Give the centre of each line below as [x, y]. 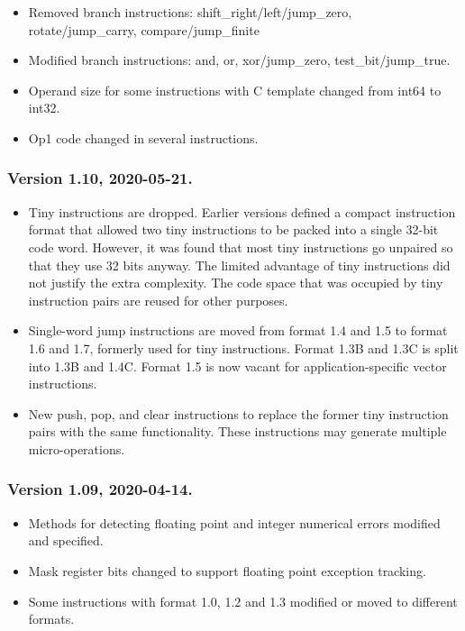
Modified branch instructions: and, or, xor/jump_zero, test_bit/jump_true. [239, 60]
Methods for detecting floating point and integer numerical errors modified [234, 522]
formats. [51, 619]
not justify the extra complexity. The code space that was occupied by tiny [236, 283]
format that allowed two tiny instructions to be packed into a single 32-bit [233, 229]
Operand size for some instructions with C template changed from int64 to [235, 90]
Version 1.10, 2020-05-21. [100, 178]
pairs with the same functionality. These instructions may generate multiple [237, 431]
